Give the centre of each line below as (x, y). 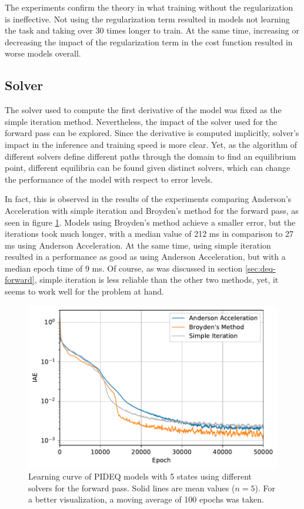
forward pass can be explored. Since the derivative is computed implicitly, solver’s (152, 133)
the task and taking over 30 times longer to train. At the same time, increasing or (152, 30)
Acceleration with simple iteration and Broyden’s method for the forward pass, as (152, 210)
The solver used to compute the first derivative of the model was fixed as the (143, 110)
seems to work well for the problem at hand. (84, 291)
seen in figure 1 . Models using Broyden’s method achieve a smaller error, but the (150, 222)
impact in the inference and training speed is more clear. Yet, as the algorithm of (151, 144)
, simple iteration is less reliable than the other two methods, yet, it (156, 280)
